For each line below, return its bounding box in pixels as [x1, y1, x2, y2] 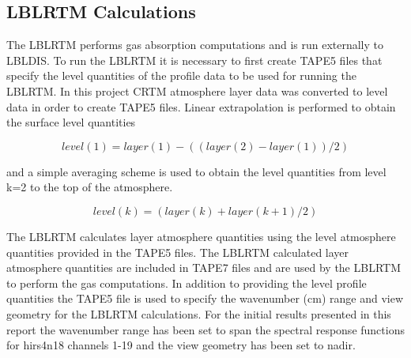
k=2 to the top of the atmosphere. [6, 179, 173, 195]
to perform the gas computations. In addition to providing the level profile [6, 274, 367, 291]
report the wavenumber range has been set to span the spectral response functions [6, 321, 405, 337]
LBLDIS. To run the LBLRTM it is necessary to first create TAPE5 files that [6, 51, 383, 68]
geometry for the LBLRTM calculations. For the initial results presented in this [6, 305, 391, 322]
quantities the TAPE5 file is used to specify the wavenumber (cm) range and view [6, 290, 404, 307]
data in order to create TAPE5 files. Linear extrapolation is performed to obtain [6, 98, 396, 115]
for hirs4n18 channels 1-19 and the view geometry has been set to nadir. [6, 337, 356, 353]
